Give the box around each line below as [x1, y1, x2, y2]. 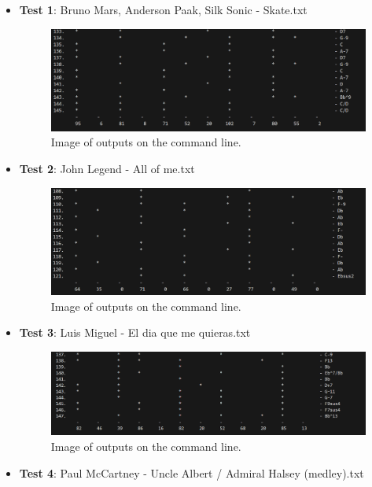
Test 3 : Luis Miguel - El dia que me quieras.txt [19, 324, 251, 341]
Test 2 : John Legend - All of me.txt [19, 160, 195, 176]
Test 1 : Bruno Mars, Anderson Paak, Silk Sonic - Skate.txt [19, 2, 308, 17]
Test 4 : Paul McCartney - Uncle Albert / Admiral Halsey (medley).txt [19, 464, 364, 481]
